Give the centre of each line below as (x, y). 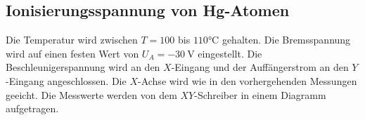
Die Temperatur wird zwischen (72, 40)
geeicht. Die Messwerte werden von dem (91, 94)
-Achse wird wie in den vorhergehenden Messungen (247, 80)
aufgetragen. (32, 108)
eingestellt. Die (230, 53)
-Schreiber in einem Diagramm (260, 94)
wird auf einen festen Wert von (72, 53)
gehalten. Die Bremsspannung (286, 40)
